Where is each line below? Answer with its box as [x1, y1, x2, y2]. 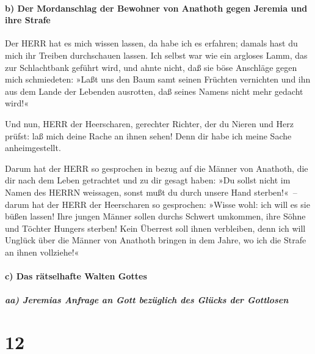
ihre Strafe [5, 13, 51, 26]
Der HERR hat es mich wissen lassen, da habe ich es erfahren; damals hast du [5, 37, 298, 50]
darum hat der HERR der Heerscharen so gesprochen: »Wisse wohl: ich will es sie [5, 197, 310, 210]
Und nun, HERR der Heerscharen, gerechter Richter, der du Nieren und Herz [5, 117, 294, 130]
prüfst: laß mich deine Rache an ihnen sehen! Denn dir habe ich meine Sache [5, 129, 292, 142]
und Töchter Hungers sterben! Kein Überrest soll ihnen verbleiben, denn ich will [5, 221, 306, 234]
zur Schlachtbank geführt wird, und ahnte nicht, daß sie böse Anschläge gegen [5, 61, 297, 73]
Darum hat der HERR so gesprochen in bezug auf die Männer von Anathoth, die [5, 161, 308, 174]
